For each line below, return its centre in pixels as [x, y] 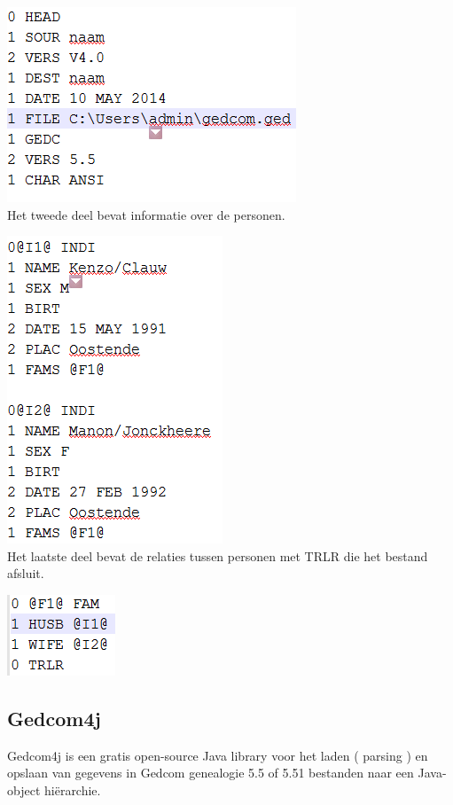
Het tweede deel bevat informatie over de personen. [146, 214]
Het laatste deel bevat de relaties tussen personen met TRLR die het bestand [218, 555]
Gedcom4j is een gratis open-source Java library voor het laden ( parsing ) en [218, 755]
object [24, 789]
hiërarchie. [72, 789]
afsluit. [26, 573]
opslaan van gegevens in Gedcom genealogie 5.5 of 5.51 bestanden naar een [211, 773]
